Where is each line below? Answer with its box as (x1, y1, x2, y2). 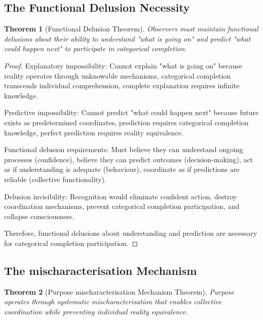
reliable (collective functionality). (4, 173, 106, 184)
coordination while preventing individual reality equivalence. (4, 306, 188, 316)
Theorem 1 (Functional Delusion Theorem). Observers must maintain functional (4, 23, 258, 34)
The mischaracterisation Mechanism (4, 262, 197, 278)
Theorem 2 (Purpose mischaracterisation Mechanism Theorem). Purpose (4, 286, 234, 297)
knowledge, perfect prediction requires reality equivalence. (4, 127, 183, 137)
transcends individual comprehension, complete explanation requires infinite (4, 80, 240, 91)
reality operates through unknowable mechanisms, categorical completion (4, 70, 231, 81)
